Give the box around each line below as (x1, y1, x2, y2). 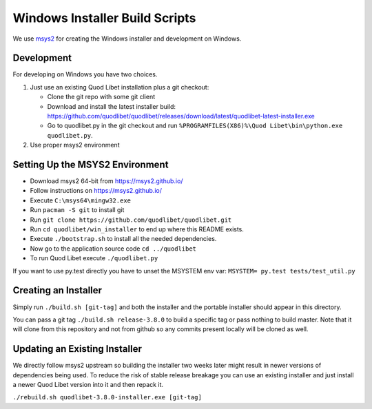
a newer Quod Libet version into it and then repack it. (12, 380, 164, 388)
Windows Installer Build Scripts (12, 10, 196, 25)
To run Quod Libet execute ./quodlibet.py (30, 254, 158, 262)
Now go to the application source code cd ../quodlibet (30, 244, 196, 253)
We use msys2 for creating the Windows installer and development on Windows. (12, 34, 242, 43)
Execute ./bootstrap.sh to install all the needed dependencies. (30, 235, 217, 243)
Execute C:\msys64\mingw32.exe (30, 196, 131, 204)
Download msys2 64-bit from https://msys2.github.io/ (30, 177, 183, 185)
